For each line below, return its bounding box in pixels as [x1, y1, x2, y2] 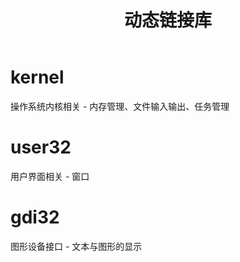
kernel [10, 66, 65, 89]
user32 [10, 136, 72, 159]
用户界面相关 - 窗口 [10, 170, 90, 182]
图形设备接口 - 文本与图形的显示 [10, 240, 143, 252]
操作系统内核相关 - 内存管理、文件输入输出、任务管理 [10, 100, 230, 112]
